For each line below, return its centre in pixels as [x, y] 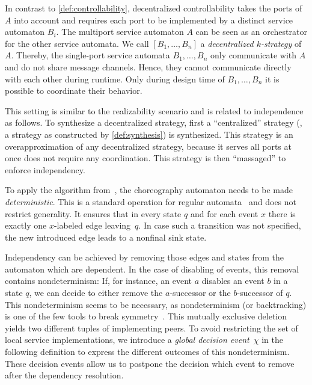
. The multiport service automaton [120, 32]
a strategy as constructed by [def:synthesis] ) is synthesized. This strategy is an [149, 134]
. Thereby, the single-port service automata [90, 55]
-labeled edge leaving [92, 225]
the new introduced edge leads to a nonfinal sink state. [106, 237]
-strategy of [281, 43]
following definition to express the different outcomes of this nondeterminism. [147, 352]
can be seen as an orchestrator [251, 32]
